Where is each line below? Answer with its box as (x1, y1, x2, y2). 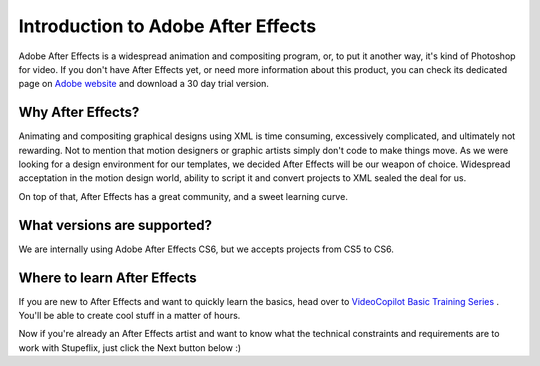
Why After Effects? (18, 104, 140, 121)
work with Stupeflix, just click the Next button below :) (18, 341, 242, 354)
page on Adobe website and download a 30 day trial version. (18, 78, 270, 90)
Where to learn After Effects (18, 269, 197, 286)
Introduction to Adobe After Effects (18, 15, 317, 37)
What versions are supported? (18, 216, 212, 234)
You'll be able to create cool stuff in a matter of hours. (18, 310, 241, 321)
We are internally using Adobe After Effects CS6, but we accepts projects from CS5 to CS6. (18, 243, 395, 255)
